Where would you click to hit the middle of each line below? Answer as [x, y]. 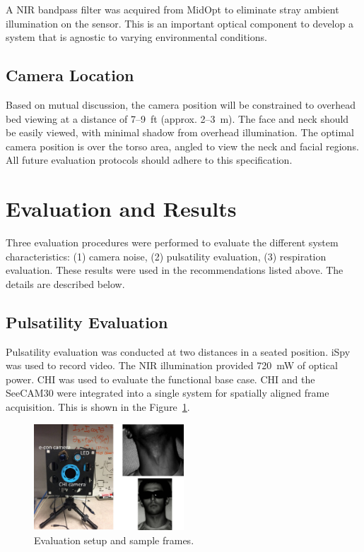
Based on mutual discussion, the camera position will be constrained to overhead [181, 104]
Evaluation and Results [121, 209]
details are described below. [65, 283]
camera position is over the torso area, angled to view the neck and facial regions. [182, 146]
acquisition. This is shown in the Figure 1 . [98, 407]
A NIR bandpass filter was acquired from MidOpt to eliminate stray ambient [172, 9]
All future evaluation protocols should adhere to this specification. [149, 160]
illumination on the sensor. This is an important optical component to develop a [180, 23]
